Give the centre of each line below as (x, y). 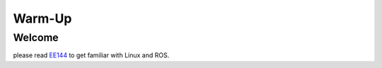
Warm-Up (42, 18)
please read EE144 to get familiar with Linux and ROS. (91, 55)
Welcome (36, 38)
